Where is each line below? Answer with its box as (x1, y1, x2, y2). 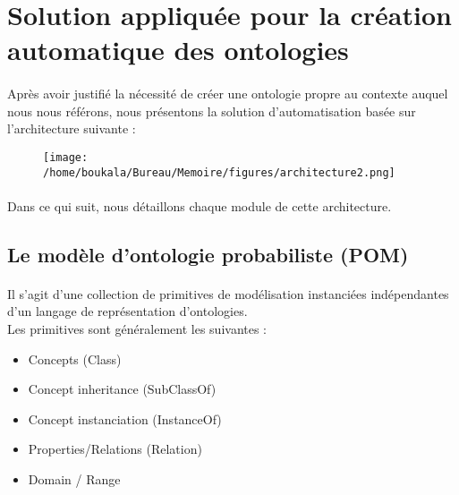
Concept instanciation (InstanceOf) (28, 409, 222, 428)
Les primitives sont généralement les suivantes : (7, 320, 268, 337)
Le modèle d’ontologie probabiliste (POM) (7, 240, 409, 268)
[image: (43, 150, 89, 164)
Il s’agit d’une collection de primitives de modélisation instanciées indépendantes (7, 284, 449, 303)
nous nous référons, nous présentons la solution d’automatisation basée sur (7, 101, 416, 120)
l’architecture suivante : (7, 119, 136, 138)
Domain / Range (28, 469, 121, 488)
